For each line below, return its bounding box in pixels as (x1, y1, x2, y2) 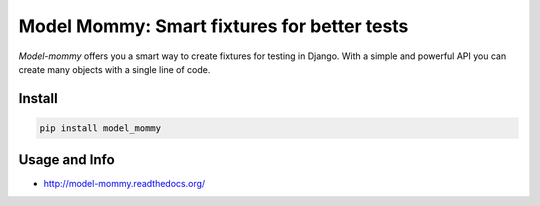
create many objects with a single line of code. (18, 63, 211, 75)
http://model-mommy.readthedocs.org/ (43, 178, 206, 190)
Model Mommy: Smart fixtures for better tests (18, 15, 409, 37)
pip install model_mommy (39, 122, 162, 134)
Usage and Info (18, 151, 115, 169)
